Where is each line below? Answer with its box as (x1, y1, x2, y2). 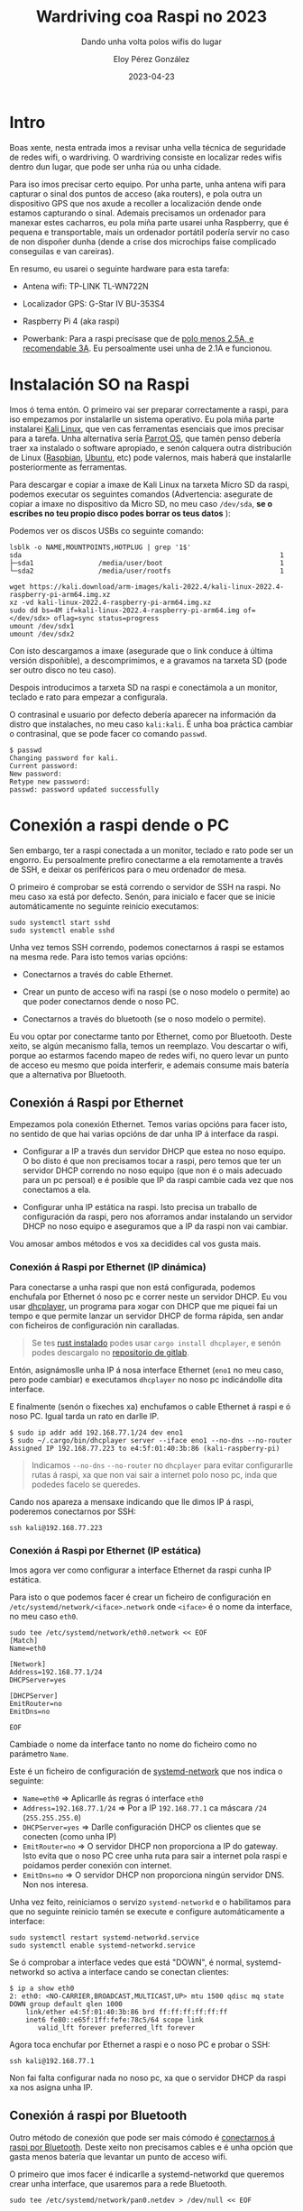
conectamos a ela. (22, 1184, 92, 1196)
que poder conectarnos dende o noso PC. (22, 995, 179, 1006)
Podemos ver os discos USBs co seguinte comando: (9, 525, 205, 536)
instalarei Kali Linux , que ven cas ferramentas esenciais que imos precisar (9, 423, 285, 434)
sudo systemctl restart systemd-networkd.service (9, 1932, 200, 1942)
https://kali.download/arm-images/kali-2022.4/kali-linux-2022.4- (29, 582, 284, 592)
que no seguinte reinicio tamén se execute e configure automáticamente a (9, 1905, 286, 1917)
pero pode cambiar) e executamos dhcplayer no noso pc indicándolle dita (9, 1373, 283, 1385)
